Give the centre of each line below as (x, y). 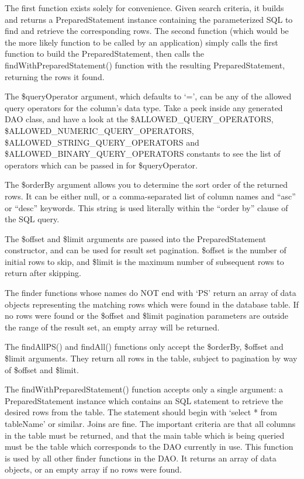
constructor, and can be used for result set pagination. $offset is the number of (146, 250)
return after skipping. (43, 273)
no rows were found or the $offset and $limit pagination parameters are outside (147, 316)
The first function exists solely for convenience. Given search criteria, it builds (144, 8)
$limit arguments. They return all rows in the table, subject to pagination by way (151, 358)
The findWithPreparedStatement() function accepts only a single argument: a (144, 389)
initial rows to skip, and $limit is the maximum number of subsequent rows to (144, 261)
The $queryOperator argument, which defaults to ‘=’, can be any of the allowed (148, 96)
